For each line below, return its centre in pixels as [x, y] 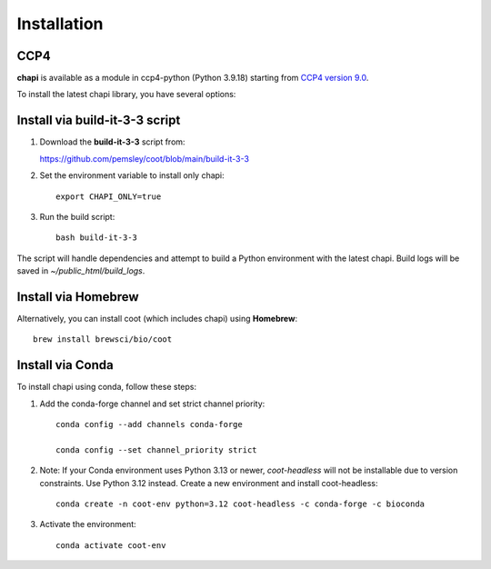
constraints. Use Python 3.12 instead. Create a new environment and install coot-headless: [209, 483]
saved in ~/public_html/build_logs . [81, 271]
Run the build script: [77, 216]
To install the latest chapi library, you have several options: [126, 95]
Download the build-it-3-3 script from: [112, 142]
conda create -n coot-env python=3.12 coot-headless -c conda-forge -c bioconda [240, 504]
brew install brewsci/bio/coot [103, 339]
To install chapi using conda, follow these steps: [107, 387]
